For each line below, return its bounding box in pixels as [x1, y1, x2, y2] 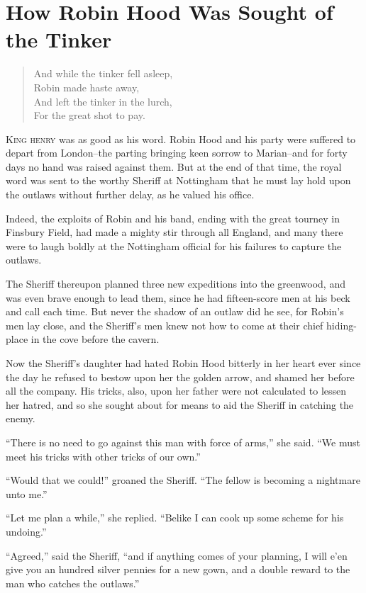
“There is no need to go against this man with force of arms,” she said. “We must [6, 434, 360, 449]
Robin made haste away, [33, 79, 140, 94]
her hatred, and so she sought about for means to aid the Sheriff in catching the [6, 397, 354, 412]
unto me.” [6, 486, 48, 501]
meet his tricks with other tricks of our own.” [6, 448, 201, 463]
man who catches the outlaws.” [6, 575, 140, 590]
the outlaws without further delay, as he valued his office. [6, 187, 255, 202]
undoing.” [6, 524, 47, 538]
